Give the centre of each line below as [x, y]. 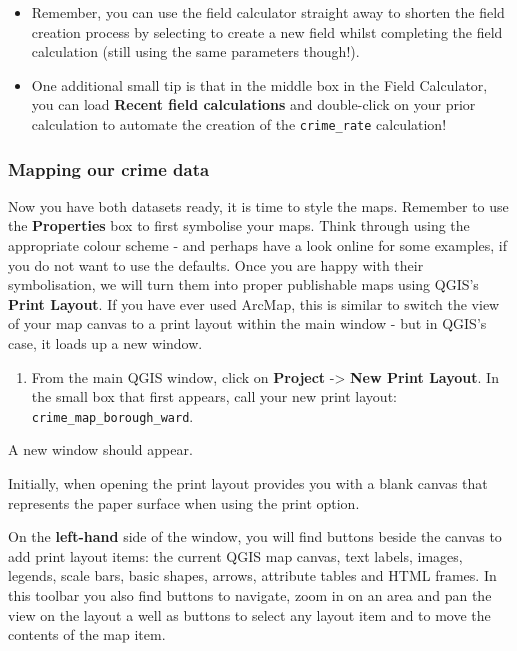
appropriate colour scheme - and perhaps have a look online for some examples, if [258, 245]
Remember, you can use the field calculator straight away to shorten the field [268, 12]
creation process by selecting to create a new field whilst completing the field [267, 31]
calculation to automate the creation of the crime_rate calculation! [239, 123]
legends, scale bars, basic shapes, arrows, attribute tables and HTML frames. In [252, 575]
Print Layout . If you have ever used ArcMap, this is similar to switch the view [254, 303]
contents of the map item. [87, 634]
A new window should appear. [100, 449]
